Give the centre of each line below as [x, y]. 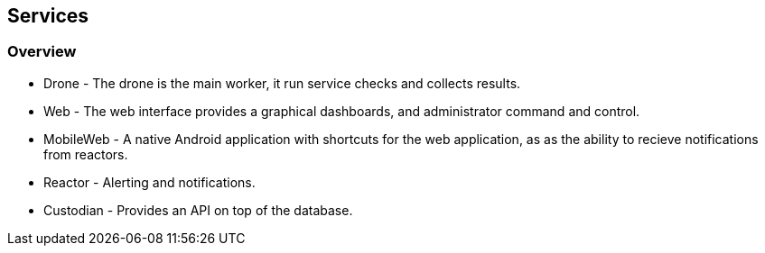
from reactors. [86, 154]
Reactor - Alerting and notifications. [149, 182]
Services [48, 16]
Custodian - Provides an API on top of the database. [198, 210]
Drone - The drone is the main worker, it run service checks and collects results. [282, 83]
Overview [42, 52]
